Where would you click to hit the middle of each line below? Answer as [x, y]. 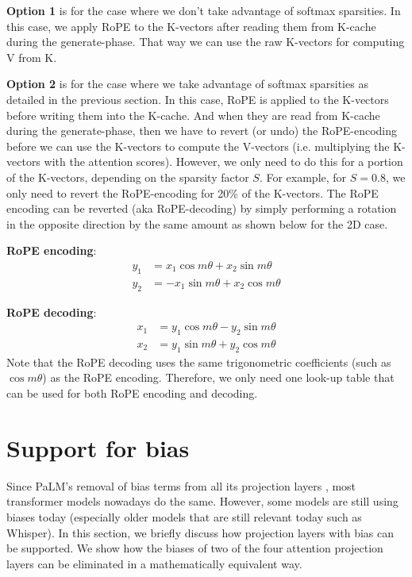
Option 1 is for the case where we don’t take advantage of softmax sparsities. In [204, 10]
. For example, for [303, 177]
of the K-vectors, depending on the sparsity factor [128, 177]
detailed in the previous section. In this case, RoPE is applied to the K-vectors [198, 99]
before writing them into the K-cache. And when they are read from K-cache [193, 115]
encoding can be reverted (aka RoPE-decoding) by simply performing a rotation [202, 208]
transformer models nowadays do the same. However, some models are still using [202, 501]
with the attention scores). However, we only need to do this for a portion [223, 162]
